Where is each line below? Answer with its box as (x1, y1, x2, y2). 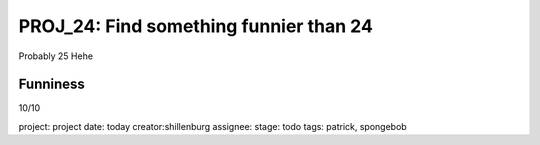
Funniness (18, 76, 85, 93)
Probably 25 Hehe (18, 50, 94, 62)
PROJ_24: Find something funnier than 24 (18, 15, 374, 37)
